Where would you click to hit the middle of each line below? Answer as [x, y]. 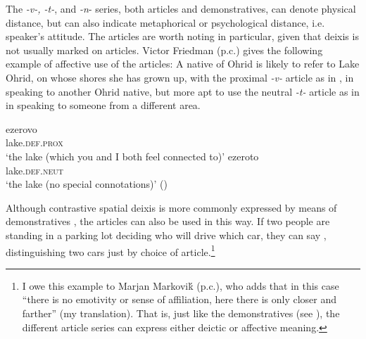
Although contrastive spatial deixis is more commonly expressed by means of [171, 207]
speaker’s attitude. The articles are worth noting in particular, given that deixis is [182, 36]
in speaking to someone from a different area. [103, 105]
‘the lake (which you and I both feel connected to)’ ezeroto [132, 156]
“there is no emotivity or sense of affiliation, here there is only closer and [179, 299]
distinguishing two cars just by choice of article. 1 [111, 250]
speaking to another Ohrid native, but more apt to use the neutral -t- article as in [183, 91]
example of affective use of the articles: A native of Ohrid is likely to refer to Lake [183, 64]
